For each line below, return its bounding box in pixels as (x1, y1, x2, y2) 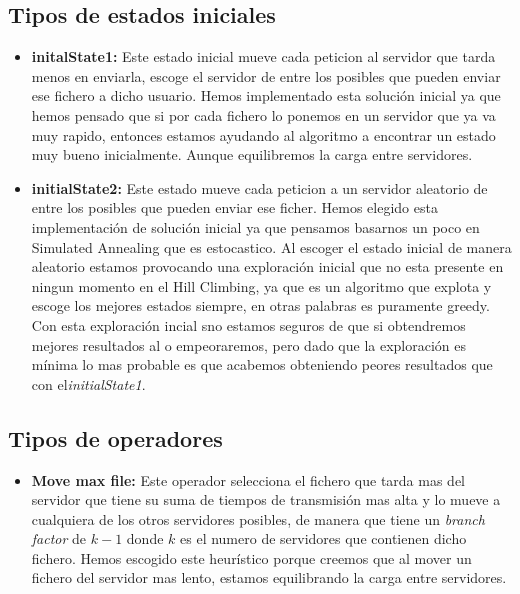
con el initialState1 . (31, 373, 146, 394)
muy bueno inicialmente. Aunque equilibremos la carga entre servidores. (31, 144, 473, 165)
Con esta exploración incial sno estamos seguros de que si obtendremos (31, 314, 466, 335)
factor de (31, 528, 87, 549)
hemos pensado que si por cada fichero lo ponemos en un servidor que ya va (31, 104, 496, 125)
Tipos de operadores (8, 422, 223, 453)
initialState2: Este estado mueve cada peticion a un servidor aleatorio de (31, 177, 488, 198)
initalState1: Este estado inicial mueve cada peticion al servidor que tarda (31, 46, 496, 67)
